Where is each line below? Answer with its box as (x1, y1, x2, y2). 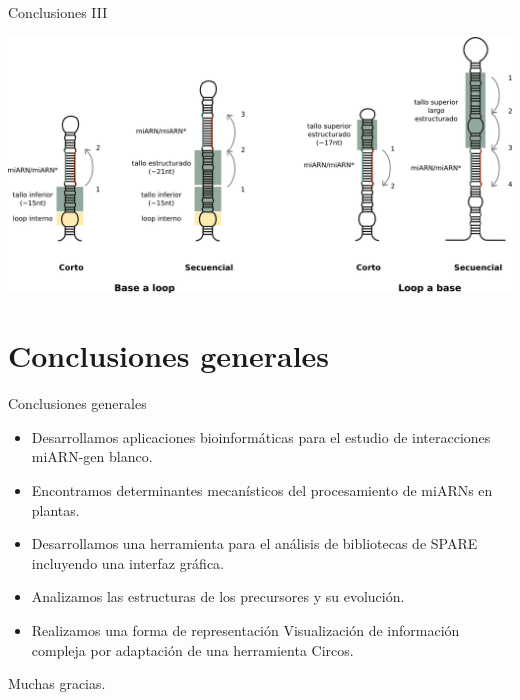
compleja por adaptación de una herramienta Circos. (31, 639, 354, 660)
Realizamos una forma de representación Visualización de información (31, 620, 460, 640)
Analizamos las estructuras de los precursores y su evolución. (31, 586, 405, 607)
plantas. (31, 499, 80, 520)
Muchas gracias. (8, 673, 106, 694)
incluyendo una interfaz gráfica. (31, 552, 225, 573)
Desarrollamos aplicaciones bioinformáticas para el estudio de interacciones (31, 426, 491, 447)
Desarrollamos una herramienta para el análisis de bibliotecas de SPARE (31, 533, 478, 554)
